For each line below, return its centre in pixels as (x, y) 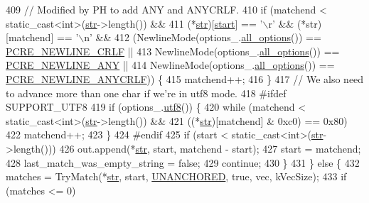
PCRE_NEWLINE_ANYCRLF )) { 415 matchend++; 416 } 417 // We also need (185, 78)
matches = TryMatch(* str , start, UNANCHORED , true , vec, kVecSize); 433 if (176, 176)
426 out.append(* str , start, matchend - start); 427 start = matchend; (210, 148)
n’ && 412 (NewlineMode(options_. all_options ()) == (203, 37)
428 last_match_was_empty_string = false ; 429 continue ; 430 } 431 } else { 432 (183, 162)
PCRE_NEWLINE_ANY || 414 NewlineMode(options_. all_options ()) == (170, 65)
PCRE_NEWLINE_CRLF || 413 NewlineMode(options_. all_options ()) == (173, 51)
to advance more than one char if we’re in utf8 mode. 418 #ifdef (146, 93)
